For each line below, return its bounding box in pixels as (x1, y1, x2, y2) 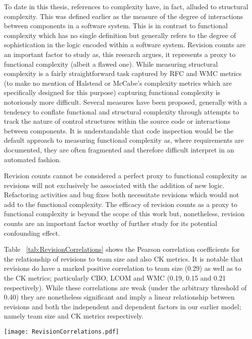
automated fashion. (4, 154, 61, 164)
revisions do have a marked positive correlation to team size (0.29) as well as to (4, 263, 241, 273)
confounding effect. (4, 227, 60, 238)
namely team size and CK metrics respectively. (4, 311, 144, 321)
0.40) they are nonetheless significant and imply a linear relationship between (4, 292, 235, 302)
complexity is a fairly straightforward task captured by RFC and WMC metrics (4, 68, 242, 78)
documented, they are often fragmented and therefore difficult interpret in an (4, 144, 234, 154)
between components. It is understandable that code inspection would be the (4, 125, 233, 135)
